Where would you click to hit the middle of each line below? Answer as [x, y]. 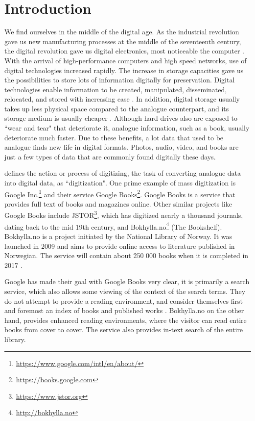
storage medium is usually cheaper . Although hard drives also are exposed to [121, 118]
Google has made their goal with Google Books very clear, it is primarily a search [127, 281]
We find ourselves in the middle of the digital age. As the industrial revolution [122, 32]
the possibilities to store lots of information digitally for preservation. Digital [120, 80]
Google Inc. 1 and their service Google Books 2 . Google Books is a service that [120, 193]
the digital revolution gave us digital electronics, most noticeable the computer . [124, 51]
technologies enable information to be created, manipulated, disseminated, [116, 89]
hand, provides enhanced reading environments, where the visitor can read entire [126, 320]
